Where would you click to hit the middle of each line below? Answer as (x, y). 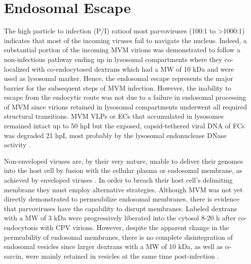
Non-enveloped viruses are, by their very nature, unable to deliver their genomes (124, 161)
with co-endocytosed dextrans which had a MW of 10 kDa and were (133, 69)
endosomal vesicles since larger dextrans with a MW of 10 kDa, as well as (113, 246)
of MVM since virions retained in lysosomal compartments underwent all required (125, 106)
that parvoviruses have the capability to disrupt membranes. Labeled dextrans (120, 208)
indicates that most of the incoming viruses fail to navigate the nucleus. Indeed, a (125, 40)
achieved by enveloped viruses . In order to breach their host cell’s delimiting (118, 180)
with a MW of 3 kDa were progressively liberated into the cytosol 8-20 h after (120, 218)
